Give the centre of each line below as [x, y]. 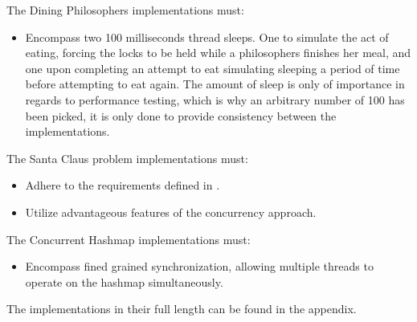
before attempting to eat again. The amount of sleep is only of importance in [215, 84]
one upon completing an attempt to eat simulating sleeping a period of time [213, 68]
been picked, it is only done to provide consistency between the [181, 115]
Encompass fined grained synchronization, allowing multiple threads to [199, 266]
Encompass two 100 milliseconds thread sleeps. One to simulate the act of [207, 37]
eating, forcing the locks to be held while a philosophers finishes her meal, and [218, 53]
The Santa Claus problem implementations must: [127, 158]
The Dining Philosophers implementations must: [125, 10]
